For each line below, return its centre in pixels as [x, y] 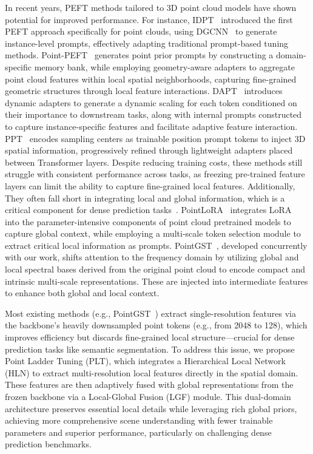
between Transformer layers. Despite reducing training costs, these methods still [154, 162]
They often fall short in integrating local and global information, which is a [145, 198]
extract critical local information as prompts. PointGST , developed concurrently [156, 245]
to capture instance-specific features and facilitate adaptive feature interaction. [151, 126]
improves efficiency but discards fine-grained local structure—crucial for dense [150, 337]
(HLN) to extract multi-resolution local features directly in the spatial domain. [152, 372]
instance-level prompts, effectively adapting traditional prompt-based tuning [147, 43]
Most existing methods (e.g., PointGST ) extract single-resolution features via [150, 313]
